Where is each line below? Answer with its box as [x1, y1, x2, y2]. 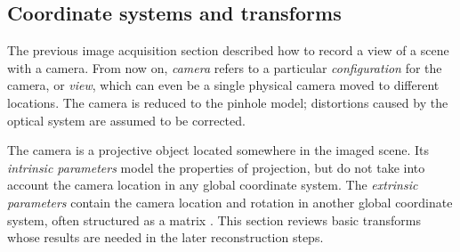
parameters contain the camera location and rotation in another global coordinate [7, 192, 453, 211]
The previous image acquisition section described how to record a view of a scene [7, 41, 449, 60]
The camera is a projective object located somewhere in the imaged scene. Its [7, 141, 429, 159]
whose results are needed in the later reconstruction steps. [7, 228, 324, 247]
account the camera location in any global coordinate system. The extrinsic [7, 175, 418, 194]
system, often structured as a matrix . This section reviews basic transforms [7, 210, 421, 229]
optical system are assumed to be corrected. [7, 110, 246, 129]
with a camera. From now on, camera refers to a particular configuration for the [7, 58, 442, 77]
